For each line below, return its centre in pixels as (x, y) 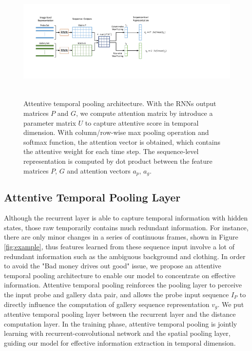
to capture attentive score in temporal (142, 122)
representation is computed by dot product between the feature (118, 161)
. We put (231, 304)
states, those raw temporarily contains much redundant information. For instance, (126, 227)
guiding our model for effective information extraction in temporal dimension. (120, 342)
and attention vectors (99, 170)
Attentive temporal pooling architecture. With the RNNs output (120, 103)
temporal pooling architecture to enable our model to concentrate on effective (120, 275)
